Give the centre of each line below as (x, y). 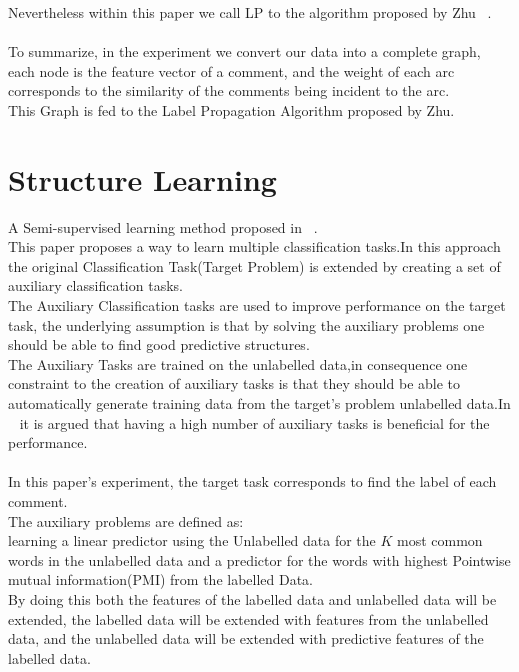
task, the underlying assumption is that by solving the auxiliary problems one (246, 324)
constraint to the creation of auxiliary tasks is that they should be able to (234, 383)
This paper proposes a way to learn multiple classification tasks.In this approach (254, 246)
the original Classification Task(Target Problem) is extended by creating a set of (254, 265)
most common (440, 540)
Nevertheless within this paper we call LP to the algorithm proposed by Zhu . (250, 12)
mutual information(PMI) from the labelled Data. (161, 579)
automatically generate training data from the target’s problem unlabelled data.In (259, 403)
